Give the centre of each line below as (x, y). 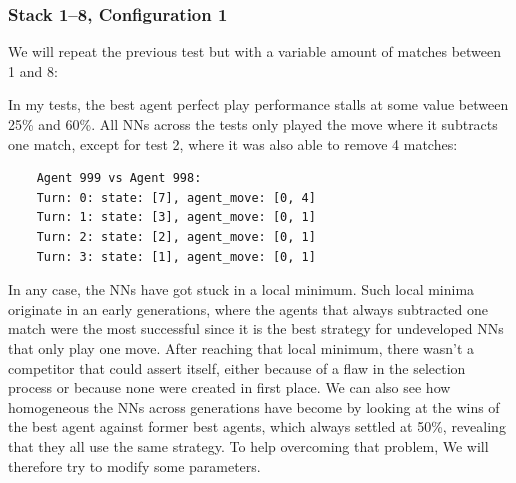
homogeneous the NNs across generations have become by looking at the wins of (254, 406)
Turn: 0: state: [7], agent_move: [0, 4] (176, 197)
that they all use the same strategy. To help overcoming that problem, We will (248, 445)
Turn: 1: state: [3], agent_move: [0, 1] (176, 217)
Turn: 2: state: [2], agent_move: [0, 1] (176, 236)
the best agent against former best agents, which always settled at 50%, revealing (257, 426)
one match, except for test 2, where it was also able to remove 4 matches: (233, 143)
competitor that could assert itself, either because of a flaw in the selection (237, 367)
